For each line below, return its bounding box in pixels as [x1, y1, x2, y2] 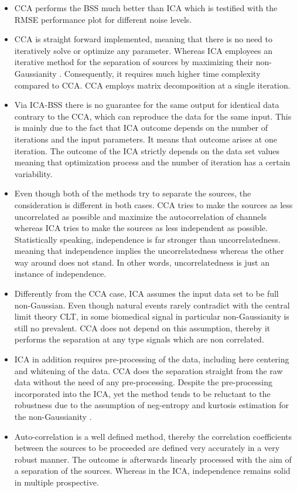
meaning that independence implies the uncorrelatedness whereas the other [14, 245, 284, 257]
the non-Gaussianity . [14, 410, 92, 422]
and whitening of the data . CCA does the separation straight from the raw [14, 364, 283, 376]
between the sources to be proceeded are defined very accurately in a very [14, 442, 280, 454]
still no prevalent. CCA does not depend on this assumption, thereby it [14, 321, 271, 334]
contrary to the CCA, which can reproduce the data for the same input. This [14, 110, 292, 122]
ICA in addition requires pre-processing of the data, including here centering [14, 353, 289, 365]
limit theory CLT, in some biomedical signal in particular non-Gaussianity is [14, 310, 289, 323]
